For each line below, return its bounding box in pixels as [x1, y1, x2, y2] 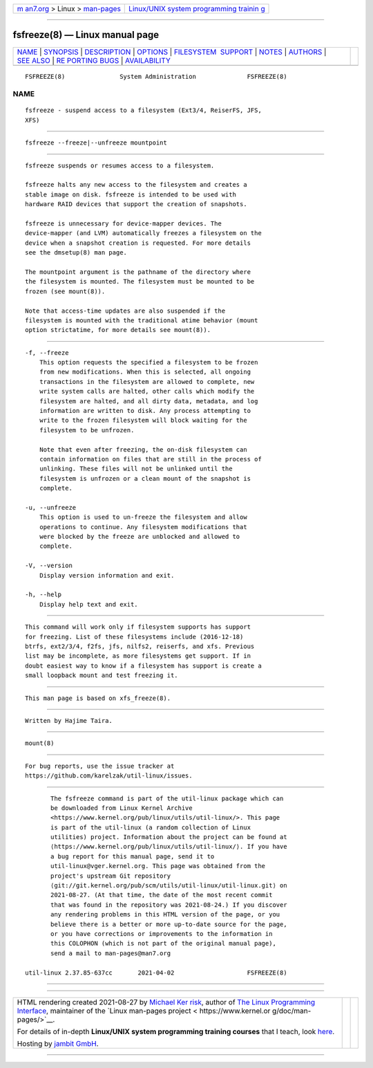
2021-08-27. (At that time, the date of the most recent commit [50, 891, 273, 899]
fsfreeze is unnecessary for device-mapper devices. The [25, 219, 222, 228]
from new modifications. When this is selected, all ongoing [39, 368, 251, 376]
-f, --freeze [25, 349, 69, 356]
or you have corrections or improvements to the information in [50, 930, 273, 937]
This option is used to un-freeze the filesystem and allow [39, 513, 248, 522]
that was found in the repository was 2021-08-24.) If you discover [50, 901, 287, 909]
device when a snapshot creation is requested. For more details [25, 239, 251, 247]
